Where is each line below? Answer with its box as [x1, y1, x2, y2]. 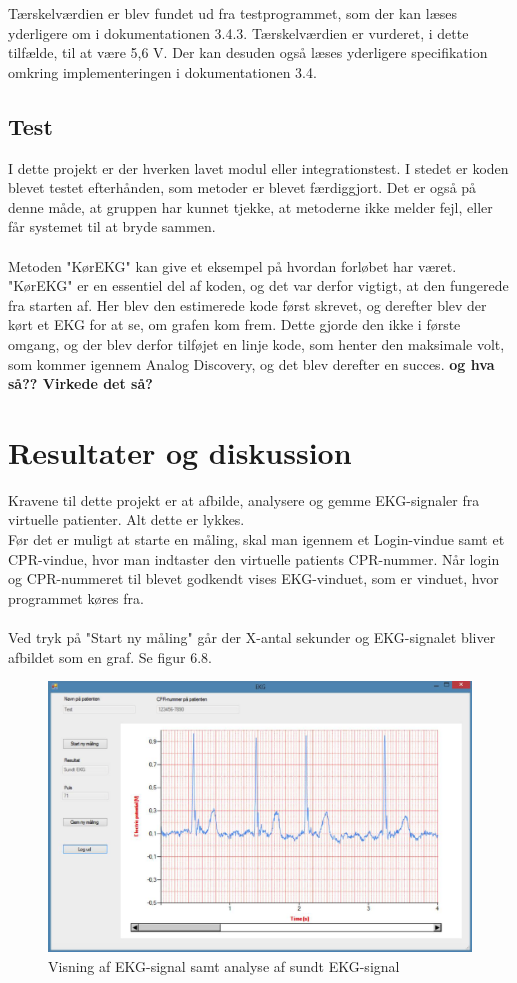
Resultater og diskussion [8, 431, 352, 472]
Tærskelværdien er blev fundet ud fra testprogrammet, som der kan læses [8, 3, 458, 23]
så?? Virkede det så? [8, 373, 153, 394]
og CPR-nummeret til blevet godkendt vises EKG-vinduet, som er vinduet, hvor [8, 568, 499, 589]
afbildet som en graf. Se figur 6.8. [8, 646, 212, 667]
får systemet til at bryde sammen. [8, 216, 216, 237]
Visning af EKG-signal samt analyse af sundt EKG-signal [48, 955, 400, 976]
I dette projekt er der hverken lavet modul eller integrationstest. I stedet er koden [8, 157, 509, 178]
